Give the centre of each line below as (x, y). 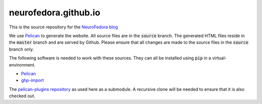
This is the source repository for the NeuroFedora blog (64, 27)
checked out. (22, 96)
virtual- (219, 58)
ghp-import (33, 80)
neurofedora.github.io (55, 13)
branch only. (21, 49)
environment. (22, 65)
